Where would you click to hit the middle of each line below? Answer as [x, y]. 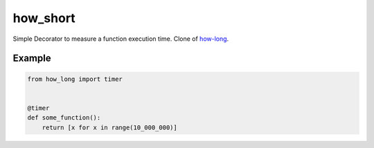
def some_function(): [64, 118]
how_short [44, 18]
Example [32, 58]
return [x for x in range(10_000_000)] [110, 127]
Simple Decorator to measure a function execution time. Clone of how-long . [121, 39]
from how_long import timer [75, 79]
